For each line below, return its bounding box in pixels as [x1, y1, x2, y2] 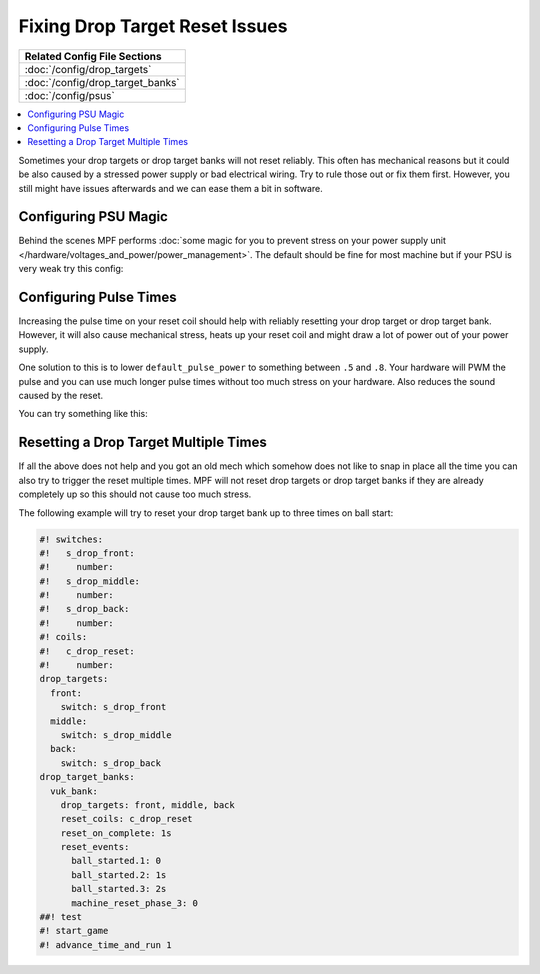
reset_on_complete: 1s [60, 827, 172, 839]
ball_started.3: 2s [71, 883, 167, 895]
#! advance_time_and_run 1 [39, 939, 172, 950]
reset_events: [60, 841, 130, 853]
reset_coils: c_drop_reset [60, 813, 194, 825]
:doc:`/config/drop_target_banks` [24, 75, 180, 89]
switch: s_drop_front [60, 701, 167, 713]
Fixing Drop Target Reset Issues [18, 15, 288, 37]
